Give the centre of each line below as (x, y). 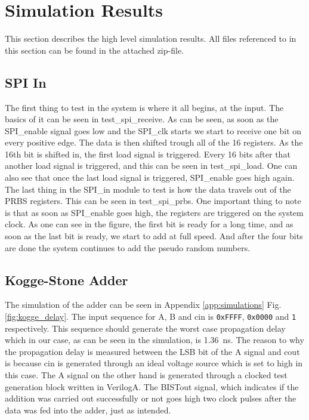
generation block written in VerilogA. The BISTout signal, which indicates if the (152, 386)
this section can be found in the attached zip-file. (94, 50)
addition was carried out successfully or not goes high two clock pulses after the (151, 398)
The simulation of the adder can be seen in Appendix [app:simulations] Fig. (143, 305)
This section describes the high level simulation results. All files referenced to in (151, 38)
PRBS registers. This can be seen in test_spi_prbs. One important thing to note (153, 201)
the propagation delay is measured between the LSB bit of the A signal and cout (152, 351)
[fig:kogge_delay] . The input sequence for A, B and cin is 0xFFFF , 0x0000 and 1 (151, 316)
